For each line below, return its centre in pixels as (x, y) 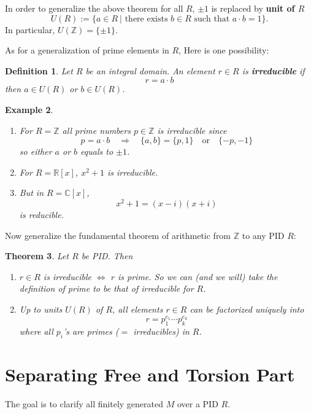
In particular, (30, 29)
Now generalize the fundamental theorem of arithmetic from (118, 235)
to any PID (263, 235)
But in (31, 193)
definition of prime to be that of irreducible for (106, 288)
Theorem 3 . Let (37, 256)
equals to (97, 151)
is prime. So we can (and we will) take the (198, 276)
